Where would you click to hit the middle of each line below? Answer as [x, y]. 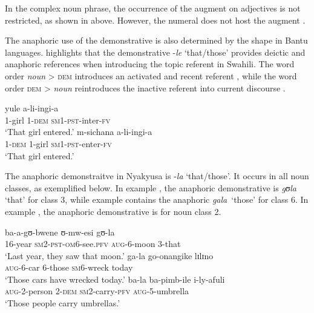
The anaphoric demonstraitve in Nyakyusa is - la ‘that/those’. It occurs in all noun [157, 176]
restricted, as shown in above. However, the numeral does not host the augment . [155, 20]
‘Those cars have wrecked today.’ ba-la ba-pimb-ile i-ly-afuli [115, 279]
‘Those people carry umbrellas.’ [63, 303]
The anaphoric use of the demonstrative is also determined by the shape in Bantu [156, 40]
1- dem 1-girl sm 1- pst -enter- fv [58, 143]
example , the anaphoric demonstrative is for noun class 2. [113, 211]
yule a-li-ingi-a [32, 108]
